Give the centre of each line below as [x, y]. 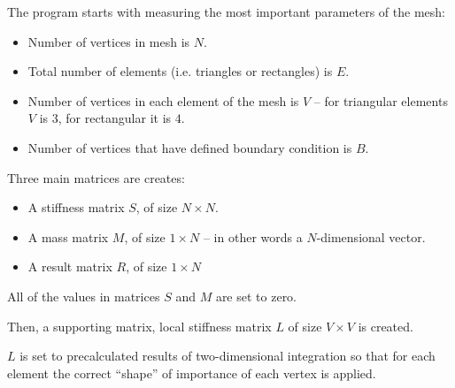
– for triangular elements [381, 100]
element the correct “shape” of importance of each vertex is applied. [192, 373]
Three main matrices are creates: [96, 177]
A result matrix [70, 266]
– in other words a [253, 236]
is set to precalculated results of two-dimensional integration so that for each [227, 356]
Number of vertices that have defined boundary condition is [190, 147]
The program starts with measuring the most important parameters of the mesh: [226, 11]
